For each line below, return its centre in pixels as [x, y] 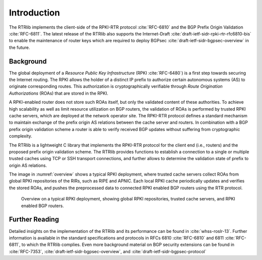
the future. [19, 47]
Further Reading [34, 219]
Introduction [34, 13]
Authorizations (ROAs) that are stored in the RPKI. [59, 93]
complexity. [21, 136]
